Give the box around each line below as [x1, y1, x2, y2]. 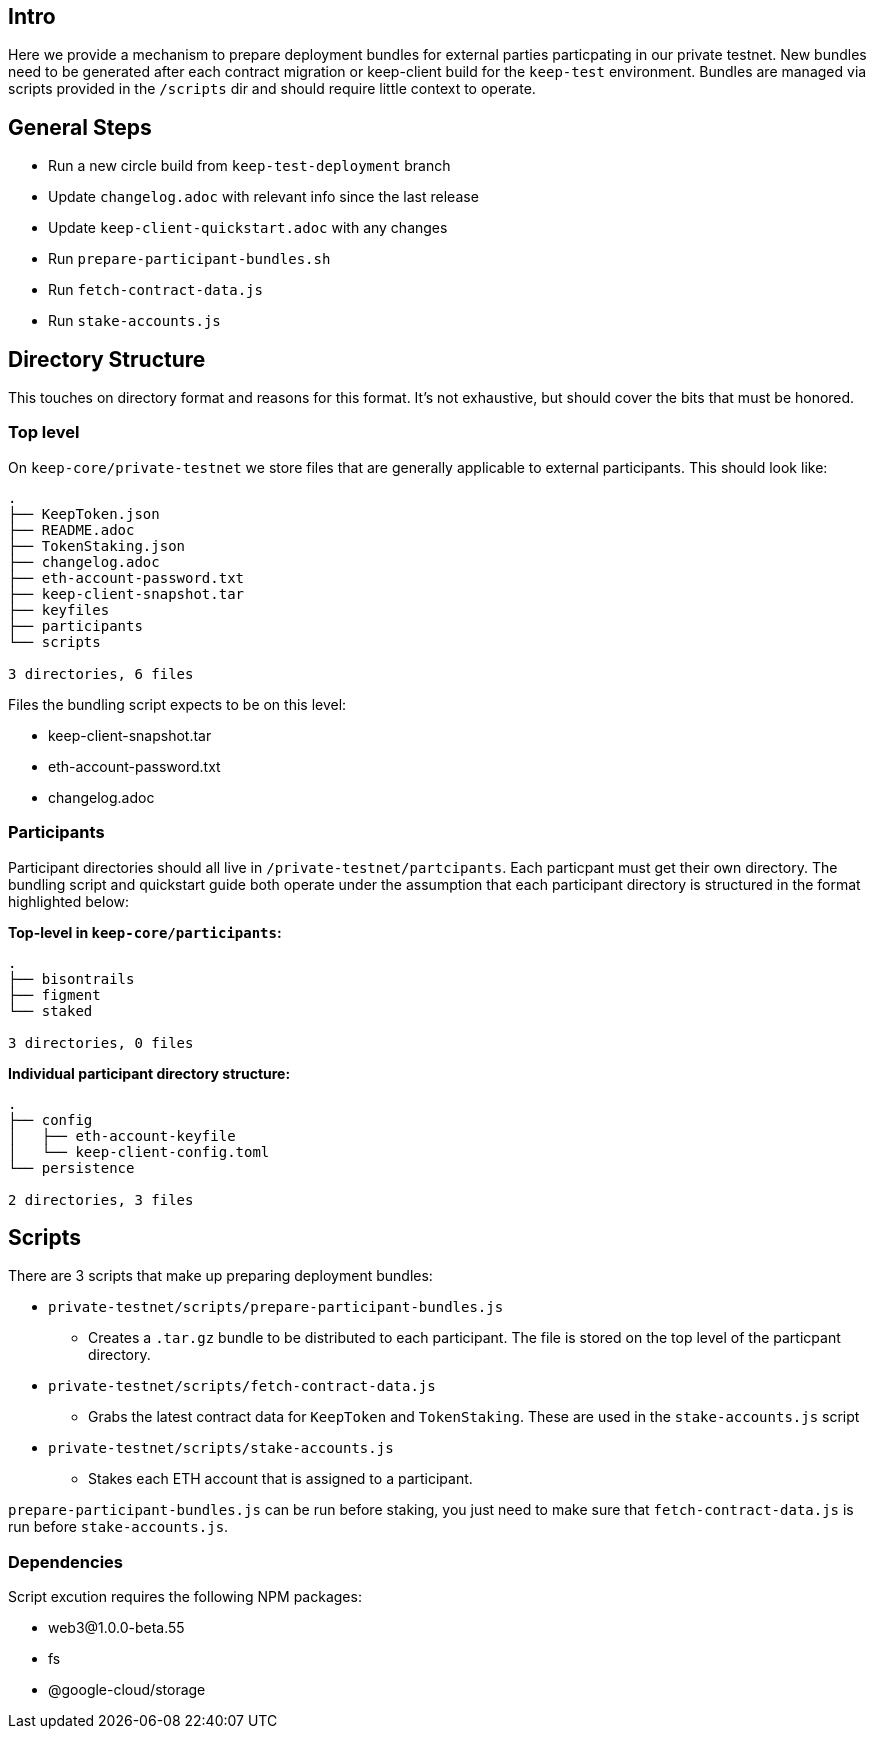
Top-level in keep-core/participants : [8, 923, 282, 941]
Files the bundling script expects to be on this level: [8, 695, 347, 713]
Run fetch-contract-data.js [48, 281, 263, 299]
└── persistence [8, 1159, 135, 1176]
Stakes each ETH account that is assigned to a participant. [88, 1470, 473, 1488]
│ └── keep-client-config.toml [8, 1143, 270, 1160]
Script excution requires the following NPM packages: [8, 1588, 362, 1606]
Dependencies [8, 1551, 124, 1572]
